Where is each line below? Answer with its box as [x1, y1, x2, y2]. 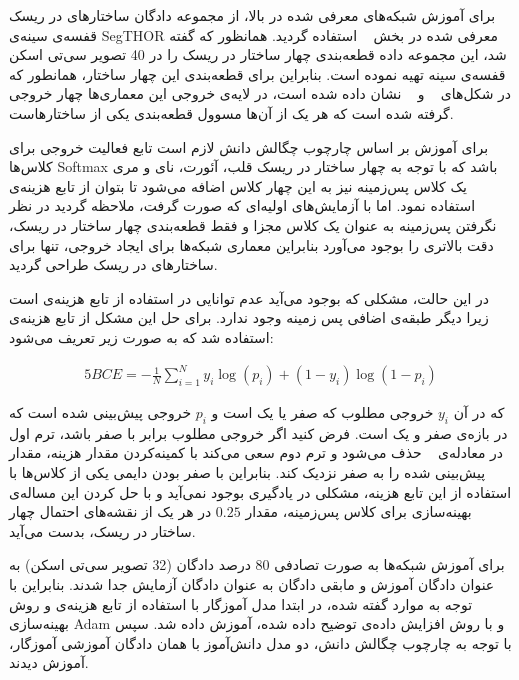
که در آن [453, 402, 505, 423]
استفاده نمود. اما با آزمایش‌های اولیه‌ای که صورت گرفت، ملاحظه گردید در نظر [9, 195, 476, 216]
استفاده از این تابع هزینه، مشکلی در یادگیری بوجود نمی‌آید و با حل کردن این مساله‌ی [9, 481, 512, 502]
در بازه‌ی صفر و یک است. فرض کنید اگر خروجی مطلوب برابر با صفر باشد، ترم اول [9, 422, 508, 443]
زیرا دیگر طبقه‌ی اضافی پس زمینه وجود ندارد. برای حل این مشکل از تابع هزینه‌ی [9, 307, 489, 328]
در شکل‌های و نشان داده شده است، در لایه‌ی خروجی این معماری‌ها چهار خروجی [9, 83, 512, 104]
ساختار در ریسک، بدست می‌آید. [9, 520, 196, 541]
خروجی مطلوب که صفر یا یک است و [211, 402, 434, 423]
